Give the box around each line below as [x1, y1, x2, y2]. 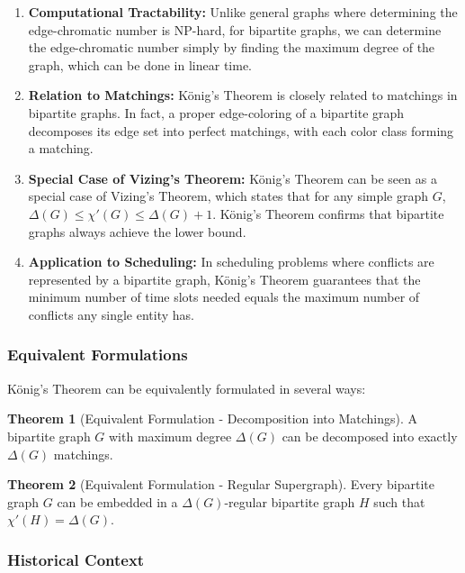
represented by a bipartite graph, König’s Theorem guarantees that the [28, 269, 421, 288]
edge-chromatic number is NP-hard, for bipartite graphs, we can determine [28, 20, 442, 39]
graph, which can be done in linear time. [28, 55, 253, 74]
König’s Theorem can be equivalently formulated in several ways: [7, 378, 366, 397]
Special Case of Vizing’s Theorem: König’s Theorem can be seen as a [28, 168, 437, 187]
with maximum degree [109, 426, 232, 445]
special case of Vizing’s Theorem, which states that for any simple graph [28, 186, 429, 205]
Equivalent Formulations [7, 343, 188, 366]
